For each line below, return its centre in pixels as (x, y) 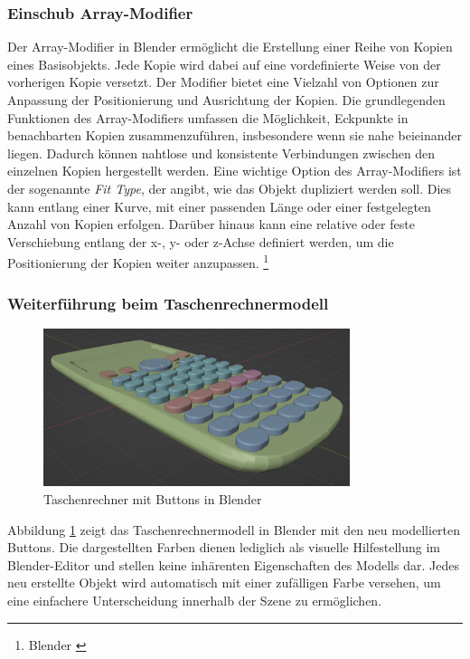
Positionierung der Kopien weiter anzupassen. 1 (138, 261)
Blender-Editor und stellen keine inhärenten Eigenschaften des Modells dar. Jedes (233, 564)
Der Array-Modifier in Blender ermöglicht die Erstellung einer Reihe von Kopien (230, 47)
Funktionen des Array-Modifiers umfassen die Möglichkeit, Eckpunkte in (208, 117)
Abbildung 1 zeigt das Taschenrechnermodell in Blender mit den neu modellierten (234, 529)
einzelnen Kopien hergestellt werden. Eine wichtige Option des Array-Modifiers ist (235, 171)
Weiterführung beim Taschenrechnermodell (168, 303)
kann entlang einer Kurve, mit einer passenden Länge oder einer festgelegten (219, 206)
